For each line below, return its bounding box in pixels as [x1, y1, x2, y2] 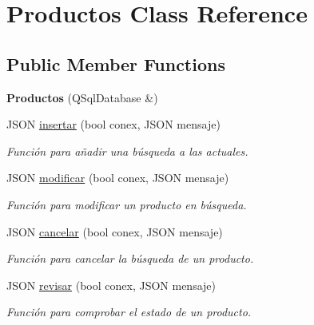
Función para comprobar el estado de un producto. [6, 303, 252, 320]
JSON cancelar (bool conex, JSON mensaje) [6, 223, 223, 240]
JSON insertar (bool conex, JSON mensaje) [6, 116, 221, 133]
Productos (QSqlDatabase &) [6, 89, 158, 105]
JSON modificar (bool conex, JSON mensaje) [6, 169, 229, 186]
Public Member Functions [6, 51, 225, 76]
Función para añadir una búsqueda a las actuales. [6, 142, 248, 159]
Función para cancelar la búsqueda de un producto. [6, 250, 254, 267]
